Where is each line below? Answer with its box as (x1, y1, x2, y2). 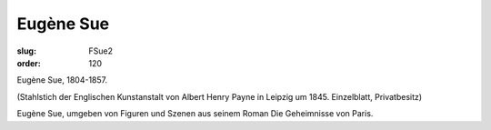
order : (16, 57, 41, 68)
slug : (16, 45, 36, 56)
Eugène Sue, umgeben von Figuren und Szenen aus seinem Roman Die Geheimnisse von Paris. (16, 108, 374, 119)
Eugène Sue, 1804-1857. (16, 75, 108, 85)
